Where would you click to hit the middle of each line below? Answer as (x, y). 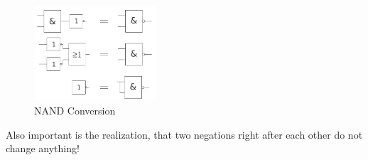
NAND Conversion (75, 110)
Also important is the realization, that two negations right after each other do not (184, 134)
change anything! (43, 148)
